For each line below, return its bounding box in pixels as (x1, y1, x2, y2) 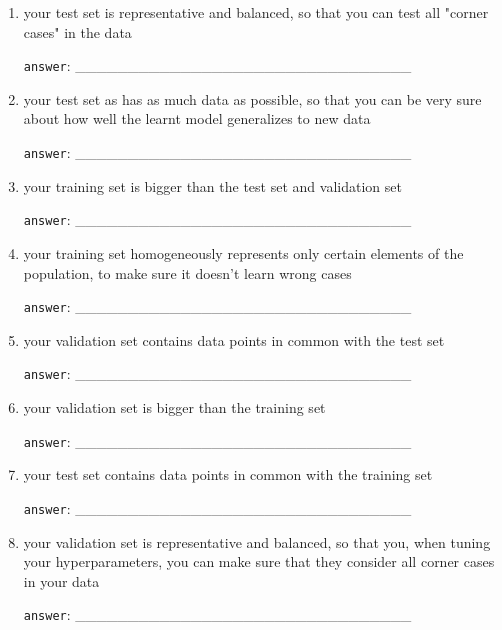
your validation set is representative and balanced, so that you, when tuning (23, 531, 491, 552)
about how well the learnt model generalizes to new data (23, 108, 371, 129)
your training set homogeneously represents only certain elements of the (23, 242, 464, 263)
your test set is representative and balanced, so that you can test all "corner (23, 2, 489, 22)
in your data (23, 570, 100, 591)
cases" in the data (23, 21, 132, 42)
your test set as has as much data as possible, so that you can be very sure (23, 88, 482, 109)
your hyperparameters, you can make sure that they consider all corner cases (23, 551, 495, 572)
